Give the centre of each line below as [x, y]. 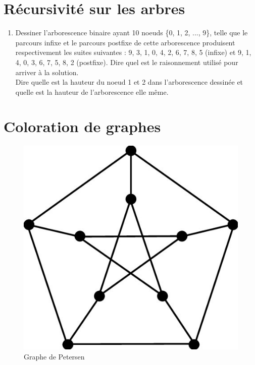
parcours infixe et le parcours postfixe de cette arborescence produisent [125, 42]
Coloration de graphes [82, 126]
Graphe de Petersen [54, 356]
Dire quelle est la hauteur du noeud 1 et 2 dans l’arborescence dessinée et [129, 82]
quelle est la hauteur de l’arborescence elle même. [92, 92]
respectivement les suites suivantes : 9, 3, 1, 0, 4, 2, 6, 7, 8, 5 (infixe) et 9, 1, [133, 52]
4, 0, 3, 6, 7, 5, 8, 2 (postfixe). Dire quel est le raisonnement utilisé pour [127, 62]
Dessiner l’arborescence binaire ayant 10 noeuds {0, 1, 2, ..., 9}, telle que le [132, 33]
